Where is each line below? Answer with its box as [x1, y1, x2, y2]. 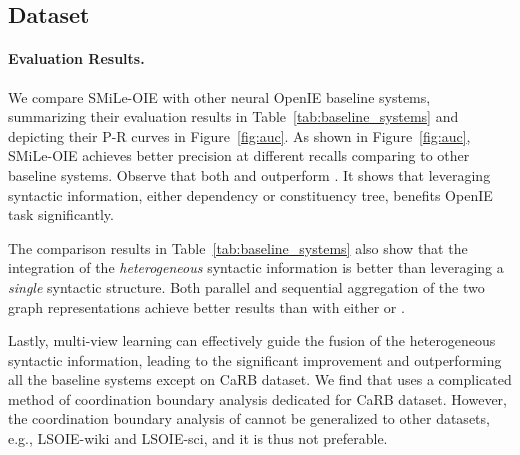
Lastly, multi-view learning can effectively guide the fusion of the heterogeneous [8, 330, 496, 351]
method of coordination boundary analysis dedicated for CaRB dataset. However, [8, 388, 507, 409]
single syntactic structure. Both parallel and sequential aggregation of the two [8, 276, 485, 297]
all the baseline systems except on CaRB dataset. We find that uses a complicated [8, 369, 512, 390]
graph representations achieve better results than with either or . [8, 296, 405, 317]
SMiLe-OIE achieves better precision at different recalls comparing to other [8, 145, 470, 166]
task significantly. [8, 204, 114, 225]
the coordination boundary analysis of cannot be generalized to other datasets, [8, 408, 490, 429]
